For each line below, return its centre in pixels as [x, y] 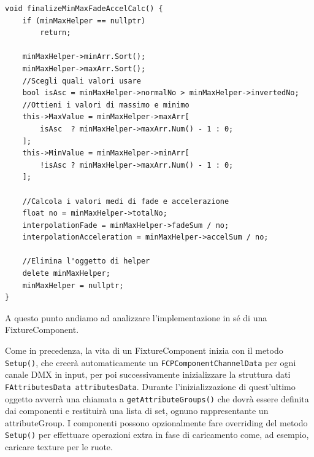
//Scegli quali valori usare [82, 81]
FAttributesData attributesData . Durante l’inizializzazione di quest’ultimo [150, 386]
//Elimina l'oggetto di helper [86, 261]
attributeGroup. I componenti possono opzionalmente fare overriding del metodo [156, 422]
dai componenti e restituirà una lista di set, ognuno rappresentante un [137, 411]
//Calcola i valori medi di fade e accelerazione [126, 201]
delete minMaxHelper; [66, 274]
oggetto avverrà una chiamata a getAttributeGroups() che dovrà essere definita [157, 398]
